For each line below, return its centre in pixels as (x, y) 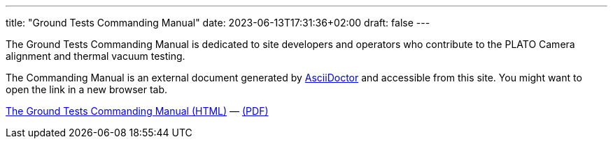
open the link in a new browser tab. (87, 89)
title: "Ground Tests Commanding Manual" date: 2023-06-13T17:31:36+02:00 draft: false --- (218, 23)
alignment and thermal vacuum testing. (96, 56)
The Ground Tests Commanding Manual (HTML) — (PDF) (137, 111)
